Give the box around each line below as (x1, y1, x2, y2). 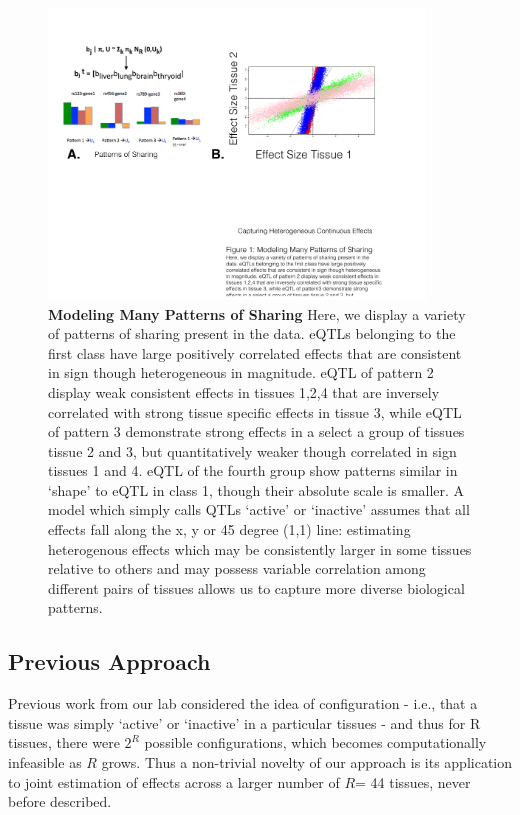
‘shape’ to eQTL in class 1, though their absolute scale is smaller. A (48, 479, 465, 500)
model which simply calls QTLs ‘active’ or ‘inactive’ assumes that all (48, 499, 470, 520)
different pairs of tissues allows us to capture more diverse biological (48, 577, 465, 598)
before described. (8, 791, 112, 812)
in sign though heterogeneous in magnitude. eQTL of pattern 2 (48, 362, 434, 383)
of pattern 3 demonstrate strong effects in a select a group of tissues (48, 421, 465, 442)
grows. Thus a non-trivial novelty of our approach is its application (101, 752, 513, 773)
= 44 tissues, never (355, 771, 471, 792)
